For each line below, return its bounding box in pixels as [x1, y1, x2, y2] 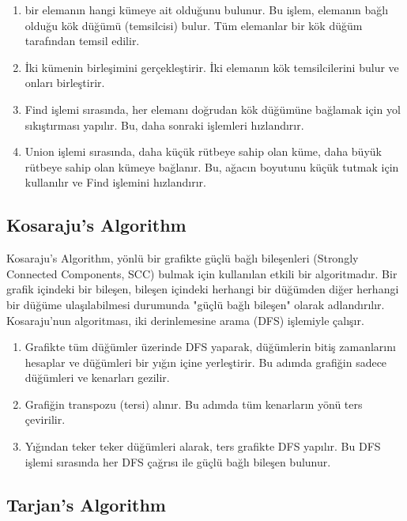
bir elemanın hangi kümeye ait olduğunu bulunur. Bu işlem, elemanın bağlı [24, 2, 389, 17]
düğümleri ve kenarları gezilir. [24, 369, 170, 386]
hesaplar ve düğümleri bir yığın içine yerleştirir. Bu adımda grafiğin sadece [24, 353, 387, 370]
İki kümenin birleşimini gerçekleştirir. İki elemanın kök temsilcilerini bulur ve [24, 59, 399, 75]
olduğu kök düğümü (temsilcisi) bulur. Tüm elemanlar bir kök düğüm [24, 17, 363, 33]
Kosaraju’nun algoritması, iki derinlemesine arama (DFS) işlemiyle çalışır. [6, 311, 364, 328]
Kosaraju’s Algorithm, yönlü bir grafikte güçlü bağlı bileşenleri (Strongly [6, 250, 359, 266]
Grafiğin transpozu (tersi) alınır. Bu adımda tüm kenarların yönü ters [24, 395, 363, 412]
